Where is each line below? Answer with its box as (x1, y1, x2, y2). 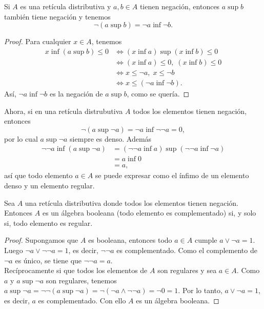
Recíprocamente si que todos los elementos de (4, 265, 148, 276)
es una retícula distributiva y (20, 1, 111, 11)
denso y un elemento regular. (4, 180, 95, 190)
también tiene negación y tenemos (4, 11, 111, 22)
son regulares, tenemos (46, 275, 117, 285)
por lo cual (4, 133, 38, 144)
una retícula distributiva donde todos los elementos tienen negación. (25, 197, 238, 208)
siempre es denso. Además (70, 133, 152, 144)
